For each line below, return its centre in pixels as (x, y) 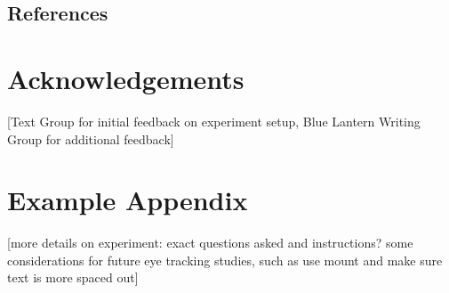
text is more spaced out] (73, 277)
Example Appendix (128, 200)
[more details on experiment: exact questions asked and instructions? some (210, 243)
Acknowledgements (126, 78)
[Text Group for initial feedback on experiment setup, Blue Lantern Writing (214, 121)
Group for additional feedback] (91, 138)
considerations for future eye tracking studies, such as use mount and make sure (225, 260)
